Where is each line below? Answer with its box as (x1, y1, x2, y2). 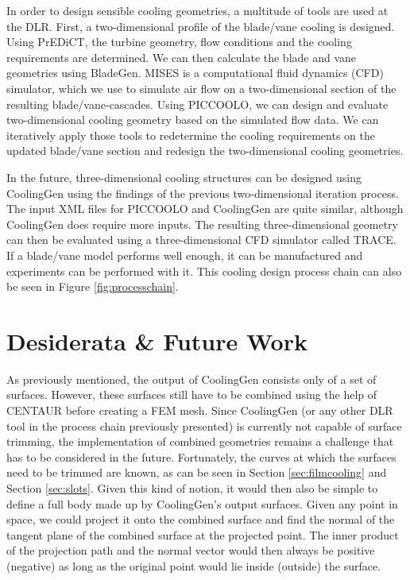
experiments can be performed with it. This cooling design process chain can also (6, 262, 402, 279)
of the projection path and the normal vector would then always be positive (6, 542, 375, 559)
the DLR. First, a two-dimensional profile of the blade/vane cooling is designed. (6, 17, 395, 34)
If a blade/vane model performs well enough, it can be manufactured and (6, 246, 363, 263)
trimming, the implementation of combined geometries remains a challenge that (6, 433, 394, 450)
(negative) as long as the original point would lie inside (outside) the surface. (6, 557, 381, 574)
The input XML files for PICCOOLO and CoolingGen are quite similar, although (6, 200, 404, 217)
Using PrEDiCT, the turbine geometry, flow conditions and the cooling (6, 33, 352, 50)
